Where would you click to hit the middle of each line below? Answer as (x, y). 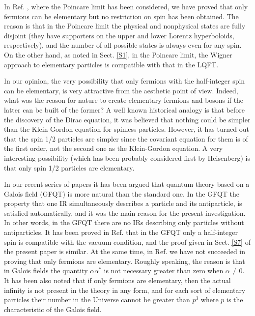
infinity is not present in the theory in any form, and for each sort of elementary (125, 290)
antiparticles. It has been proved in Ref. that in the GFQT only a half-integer (121, 232)
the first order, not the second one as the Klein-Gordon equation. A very (113, 148)
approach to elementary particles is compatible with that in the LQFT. (111, 64)
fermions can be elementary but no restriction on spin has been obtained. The (121, 16)
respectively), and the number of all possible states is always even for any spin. (123, 45)
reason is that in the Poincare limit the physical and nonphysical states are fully (125, 26)
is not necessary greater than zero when (164, 271)
